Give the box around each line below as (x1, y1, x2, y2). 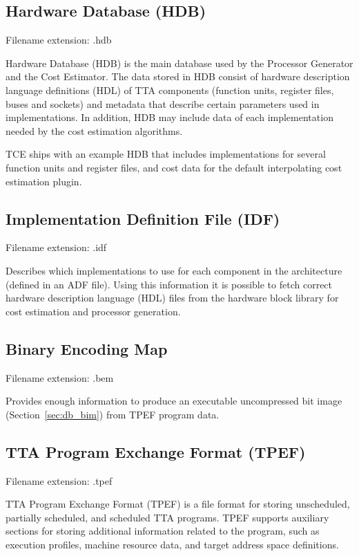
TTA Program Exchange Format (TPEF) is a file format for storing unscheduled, (6, 497, 350, 511)
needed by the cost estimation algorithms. (6, 123, 183, 138)
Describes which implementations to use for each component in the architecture (6, 263, 342, 277)
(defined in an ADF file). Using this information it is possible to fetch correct (6, 277, 333, 291)
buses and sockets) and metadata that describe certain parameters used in (6, 96, 320, 111)
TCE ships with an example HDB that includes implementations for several (6, 147, 326, 161)
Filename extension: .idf (6, 240, 107, 254)
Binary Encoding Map (6, 337, 168, 359)
